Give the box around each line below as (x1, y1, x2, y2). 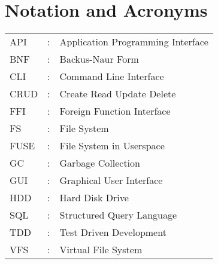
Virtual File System (59, 242, 143, 257)
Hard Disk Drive (59, 191, 129, 205)
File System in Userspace (59, 139, 165, 153)
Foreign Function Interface (59, 104, 171, 118)
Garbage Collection (59, 156, 140, 170)
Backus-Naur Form (59, 52, 139, 66)
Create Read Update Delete (59, 87, 176, 101)
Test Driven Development (59, 225, 166, 240)
